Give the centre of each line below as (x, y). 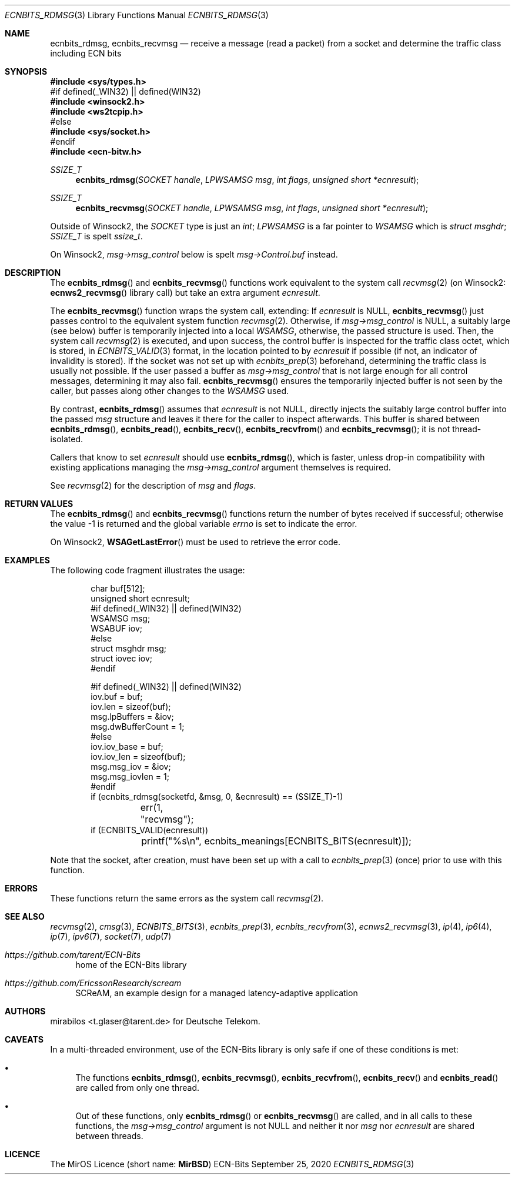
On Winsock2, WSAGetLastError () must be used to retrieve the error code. (195, 542)
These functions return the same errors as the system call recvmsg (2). (187, 898)
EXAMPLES (27, 560)
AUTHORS (25, 1011)
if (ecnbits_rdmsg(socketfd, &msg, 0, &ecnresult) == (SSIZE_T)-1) (217, 796)
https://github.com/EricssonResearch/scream (93, 983)
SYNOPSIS (26, 71)
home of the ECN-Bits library (131, 965)
